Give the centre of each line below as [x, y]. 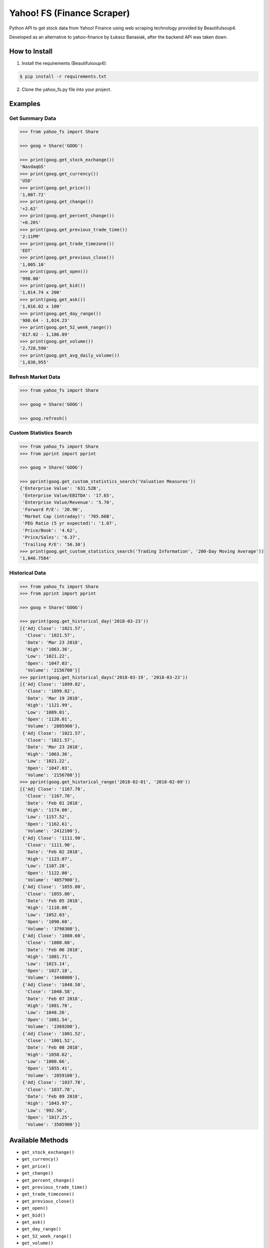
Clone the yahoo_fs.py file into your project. [67, 89]
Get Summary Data [33, 118]
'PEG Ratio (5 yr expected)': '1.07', [70, 523]
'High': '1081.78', [49, 1005]
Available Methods [39, 1140]
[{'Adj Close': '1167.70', [53, 789]
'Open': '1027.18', [49, 970]
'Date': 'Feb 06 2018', [54, 949]
